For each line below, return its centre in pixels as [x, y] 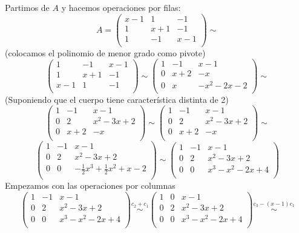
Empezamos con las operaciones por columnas [90, 185]
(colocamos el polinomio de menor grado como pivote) [105, 52]
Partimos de [27, 7]
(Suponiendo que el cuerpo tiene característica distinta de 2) [117, 99]
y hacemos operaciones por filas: [121, 7]
